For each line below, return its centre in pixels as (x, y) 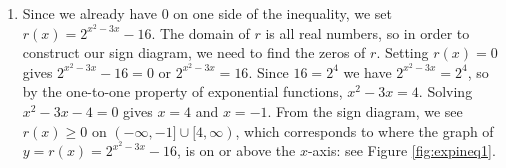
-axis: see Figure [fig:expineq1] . (401, 150)
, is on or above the (236, 150)
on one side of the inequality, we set (283, 13)
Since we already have (89, 13)
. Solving (445, 91)
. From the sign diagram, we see (365, 111)
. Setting (402, 52)
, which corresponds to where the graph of (364, 130)
